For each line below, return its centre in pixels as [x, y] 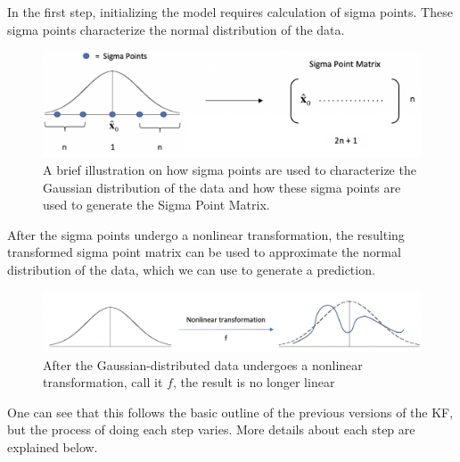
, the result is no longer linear [254, 382]
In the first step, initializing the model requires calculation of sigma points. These [230, 12]
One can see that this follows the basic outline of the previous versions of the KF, [230, 412]
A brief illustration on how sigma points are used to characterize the [230, 170]
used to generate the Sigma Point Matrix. [156, 205]
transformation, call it [103, 382]
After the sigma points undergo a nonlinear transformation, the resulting [206, 234]
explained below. [53, 446]
